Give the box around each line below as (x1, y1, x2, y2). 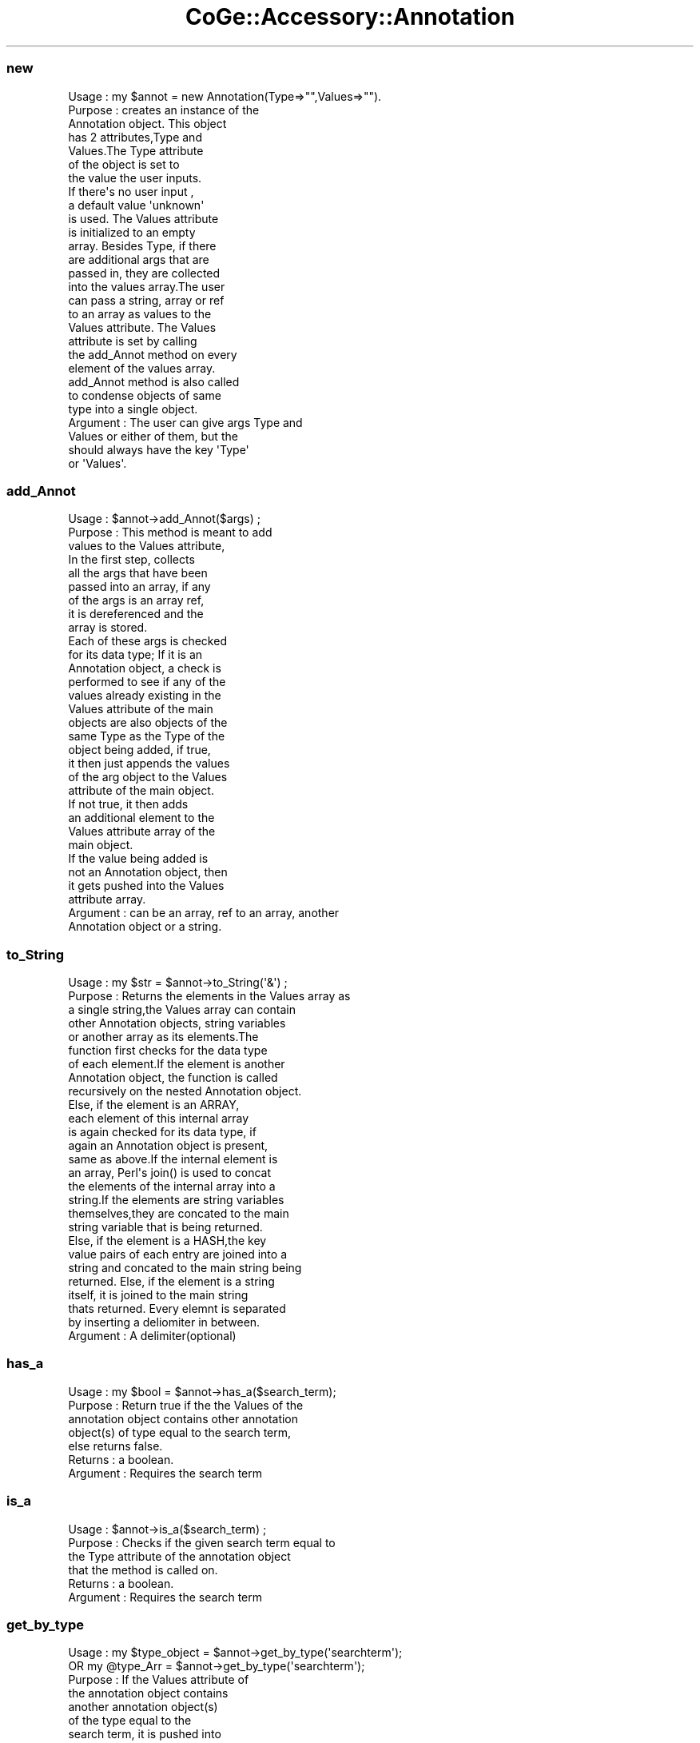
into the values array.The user (68, 279, 225, 293)
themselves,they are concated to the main (68, 1207, 289, 1220)
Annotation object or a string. (68, 919, 222, 934)
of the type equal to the (68, 1713, 192, 1728)
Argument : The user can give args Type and (68, 415, 303, 429)
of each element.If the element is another (68, 1057, 285, 1071)
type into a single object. (68, 401, 198, 416)
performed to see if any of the (68, 675, 226, 689)
